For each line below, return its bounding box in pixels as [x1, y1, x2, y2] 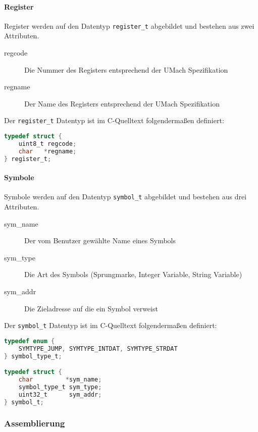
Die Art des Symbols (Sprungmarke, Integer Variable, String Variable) [24, 269, 242, 280]
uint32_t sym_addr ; [18, 391, 102, 398]
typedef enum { [4, 337, 55, 345]
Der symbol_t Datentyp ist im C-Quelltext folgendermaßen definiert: [4, 320, 217, 331]
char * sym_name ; [18, 376, 102, 383]
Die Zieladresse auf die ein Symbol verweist [24, 303, 158, 313]
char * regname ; [18, 147, 77, 155]
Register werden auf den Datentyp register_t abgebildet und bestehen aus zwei [4, 20, 254, 31]
